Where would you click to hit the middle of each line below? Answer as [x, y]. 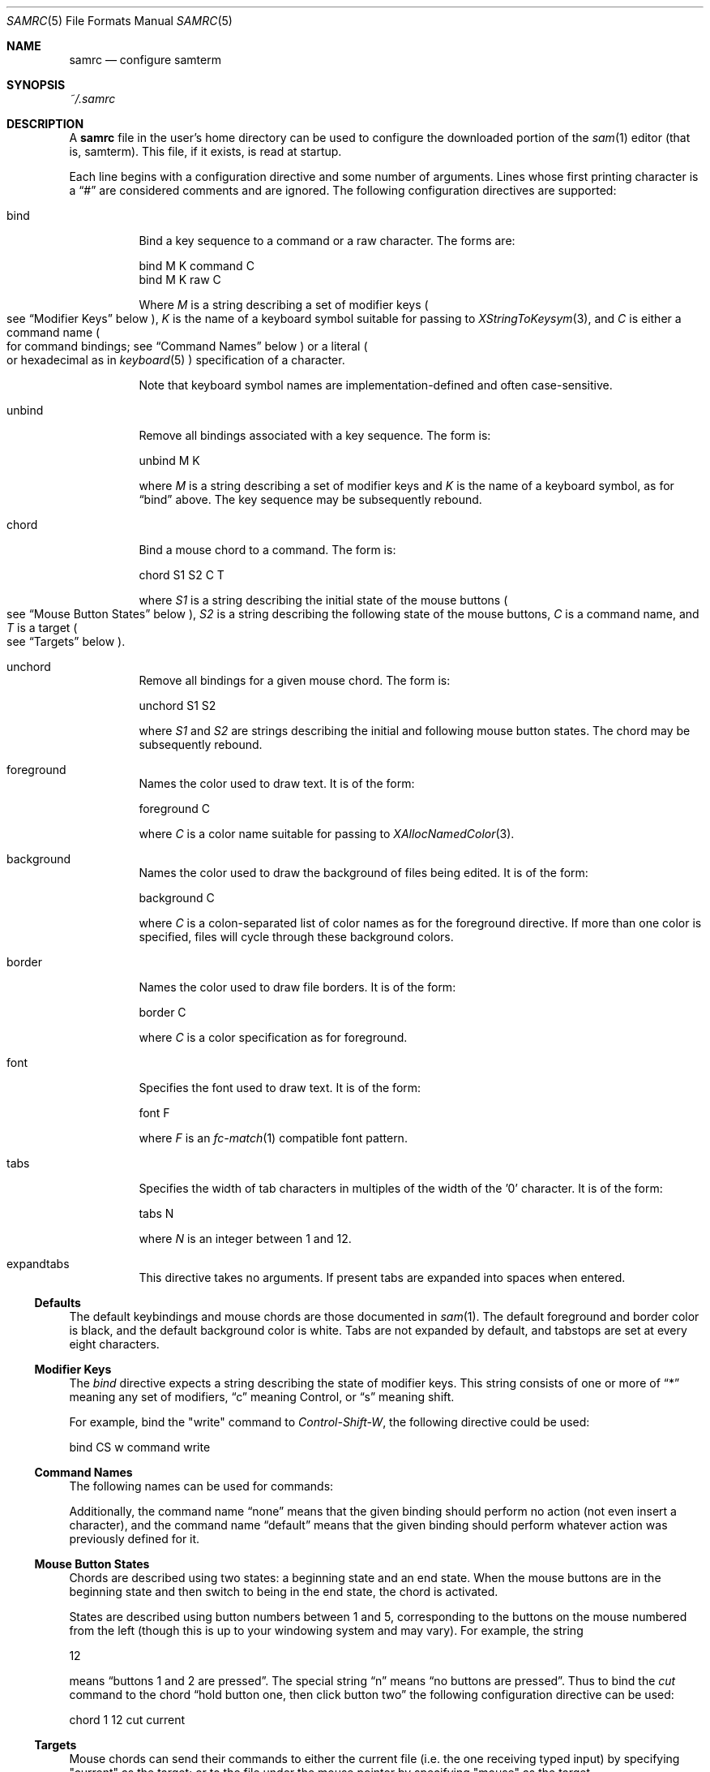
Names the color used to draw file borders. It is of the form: [297, 987]
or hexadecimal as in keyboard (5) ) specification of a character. [176, 360]
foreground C [175, 809]
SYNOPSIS [36, 85]
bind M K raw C [180, 280]
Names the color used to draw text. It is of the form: [277, 783]
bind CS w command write [140, 1447]
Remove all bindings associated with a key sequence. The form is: [315, 435]
